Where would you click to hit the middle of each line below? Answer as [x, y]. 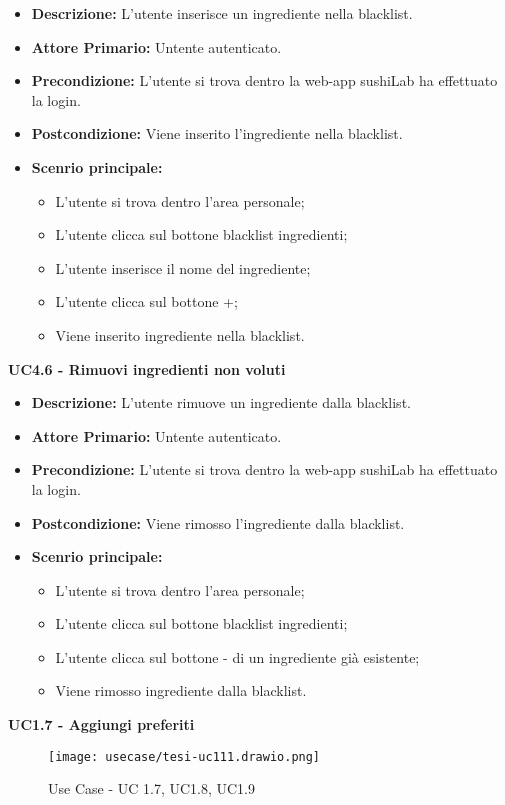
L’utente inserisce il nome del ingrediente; [183, 267]
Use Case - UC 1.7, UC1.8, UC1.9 [151, 788]
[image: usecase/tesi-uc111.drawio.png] [184, 756]
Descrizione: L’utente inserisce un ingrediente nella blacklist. [222, 13]
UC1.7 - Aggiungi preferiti [101, 724]
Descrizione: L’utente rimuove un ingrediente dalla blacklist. [221, 402]
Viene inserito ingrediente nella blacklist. [180, 334]
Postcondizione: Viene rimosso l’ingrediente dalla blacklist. [218, 522]
